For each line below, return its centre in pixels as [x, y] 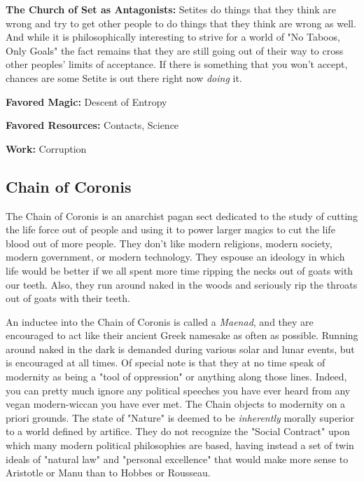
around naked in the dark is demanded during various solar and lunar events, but [180, 349]
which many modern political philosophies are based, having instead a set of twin [180, 445]
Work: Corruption [46, 148]
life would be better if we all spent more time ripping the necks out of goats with [180, 270]
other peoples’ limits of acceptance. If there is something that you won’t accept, [177, 64]
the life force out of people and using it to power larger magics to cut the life [170, 229]
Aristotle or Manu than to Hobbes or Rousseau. [108, 473]
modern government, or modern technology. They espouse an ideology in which [175, 257]
